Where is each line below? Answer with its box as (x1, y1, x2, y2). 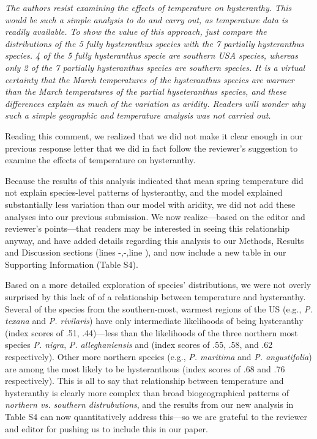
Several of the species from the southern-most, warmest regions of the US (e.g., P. (5, 302, 313, 315)
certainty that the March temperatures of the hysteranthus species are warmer (5, 73, 294, 86)
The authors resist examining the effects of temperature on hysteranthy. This (5, 1, 292, 13)
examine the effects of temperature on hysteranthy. (5, 153, 196, 166)
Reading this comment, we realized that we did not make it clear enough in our (5, 129, 303, 142)
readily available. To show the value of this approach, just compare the (5, 25, 267, 38)
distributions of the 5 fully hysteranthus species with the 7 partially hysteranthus (5, 37, 304, 50)
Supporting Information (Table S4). (5, 257, 138, 270)
